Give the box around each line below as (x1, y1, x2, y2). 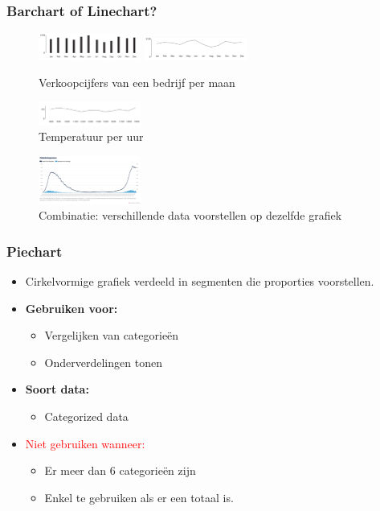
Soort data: (25, 381, 89, 398)
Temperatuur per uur (39, 128, 144, 145)
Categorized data (44, 407, 129, 424)
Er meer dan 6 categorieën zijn (44, 462, 196, 479)
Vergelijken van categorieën (44, 327, 179, 344)
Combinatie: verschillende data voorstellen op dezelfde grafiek (39, 207, 342, 224)
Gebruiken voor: (25, 299, 118, 316)
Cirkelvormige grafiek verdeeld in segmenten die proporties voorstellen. (25, 273, 374, 290)
